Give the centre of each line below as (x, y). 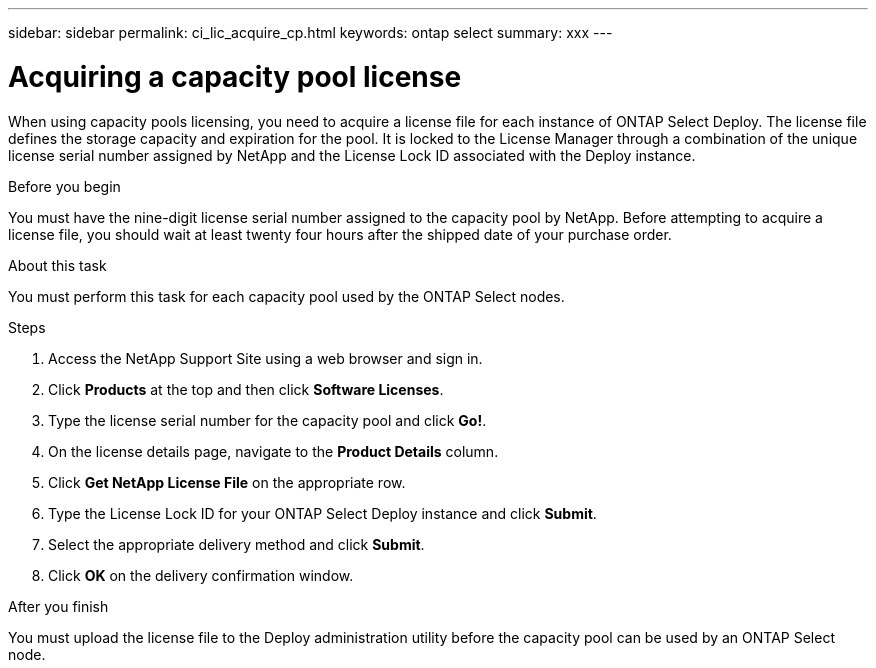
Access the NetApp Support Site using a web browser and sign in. (265, 358)
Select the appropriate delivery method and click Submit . (236, 544)
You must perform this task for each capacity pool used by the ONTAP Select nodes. (286, 296)
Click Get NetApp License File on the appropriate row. (227, 482)
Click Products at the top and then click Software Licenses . (246, 389)
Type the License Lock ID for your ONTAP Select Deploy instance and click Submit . (322, 513)
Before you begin (64, 186)
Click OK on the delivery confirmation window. (201, 575)
